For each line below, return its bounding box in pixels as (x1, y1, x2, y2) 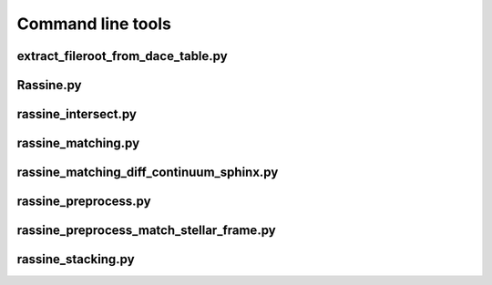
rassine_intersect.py (16, 107, 137, 122)
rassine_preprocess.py (16, 194, 151, 209)
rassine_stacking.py (16, 251, 136, 268)
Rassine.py (16, 77, 82, 93)
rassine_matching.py (16, 136, 140, 151)
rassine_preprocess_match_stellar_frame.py (16, 223, 277, 239)
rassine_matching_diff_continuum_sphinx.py (16, 165, 279, 180)
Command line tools (16, 14, 172, 34)
